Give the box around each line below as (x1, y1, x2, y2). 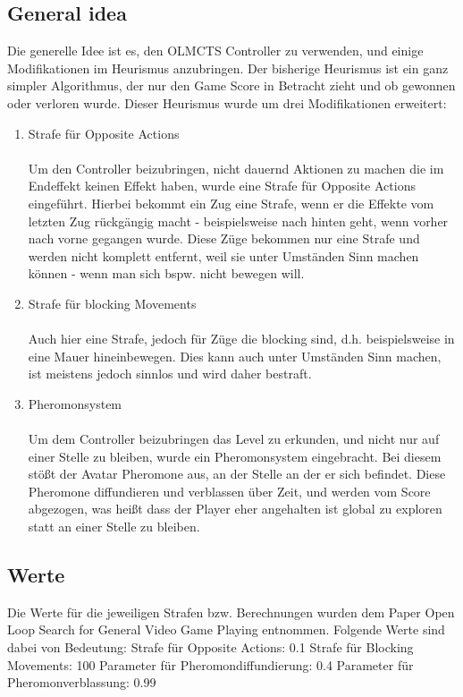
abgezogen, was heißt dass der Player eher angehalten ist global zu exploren (28, 499, 442, 518)
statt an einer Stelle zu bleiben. (28, 517, 200, 536)
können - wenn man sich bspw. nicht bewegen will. (28, 264, 305, 283)
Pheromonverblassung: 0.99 (7, 673, 156, 692)
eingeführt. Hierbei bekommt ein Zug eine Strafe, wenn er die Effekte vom (28, 193, 434, 212)
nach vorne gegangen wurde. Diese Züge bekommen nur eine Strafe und (28, 229, 420, 248)
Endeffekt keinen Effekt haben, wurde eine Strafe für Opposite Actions (28, 176, 416, 195)
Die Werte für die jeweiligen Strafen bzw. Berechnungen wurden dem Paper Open (7, 602, 455, 621)
